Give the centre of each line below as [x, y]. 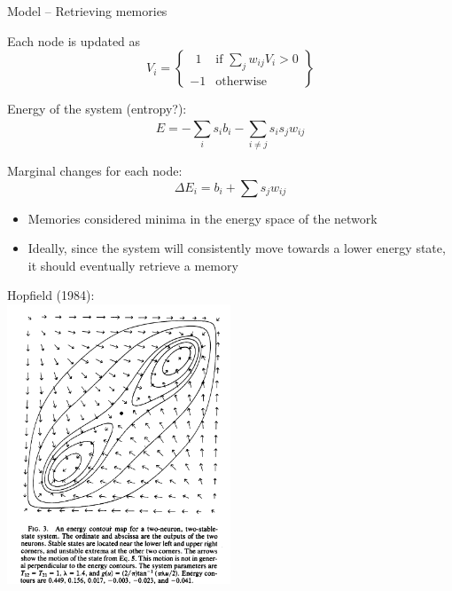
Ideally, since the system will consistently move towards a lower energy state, [237, 248]
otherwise [242, 81]
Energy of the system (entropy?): [97, 109]
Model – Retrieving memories [87, 11]
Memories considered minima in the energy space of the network [203, 218]
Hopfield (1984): [51, 295]
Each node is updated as [74, 40]
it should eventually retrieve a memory [133, 265]
